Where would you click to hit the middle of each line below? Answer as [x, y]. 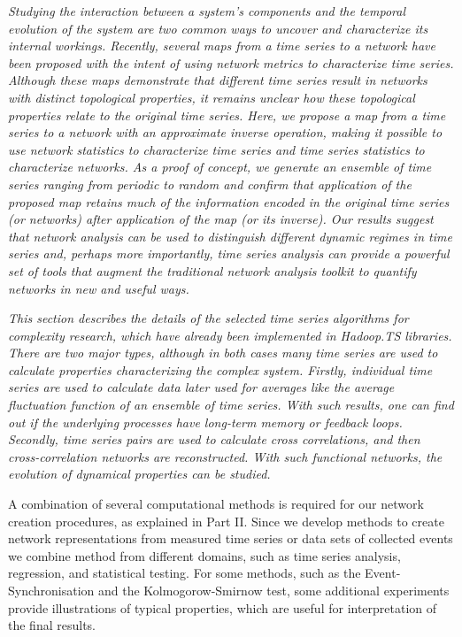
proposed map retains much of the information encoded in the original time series [229, 201]
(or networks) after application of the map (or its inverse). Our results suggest [221, 219]
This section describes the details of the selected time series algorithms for [208, 318]
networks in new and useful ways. [99, 288]
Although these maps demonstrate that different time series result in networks [218, 80]
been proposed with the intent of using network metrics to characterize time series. [231, 62]
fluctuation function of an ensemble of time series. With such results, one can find [231, 405]
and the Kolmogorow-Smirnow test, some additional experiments [274, 590]
